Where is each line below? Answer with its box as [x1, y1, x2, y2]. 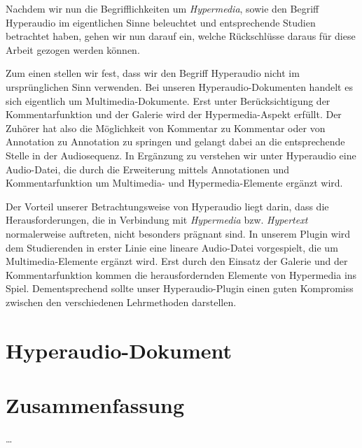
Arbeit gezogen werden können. [6, 42, 140, 57]
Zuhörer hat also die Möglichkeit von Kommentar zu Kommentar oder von [6, 120, 326, 135]
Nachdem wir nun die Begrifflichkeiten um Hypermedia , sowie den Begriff [6, 1, 319, 15]
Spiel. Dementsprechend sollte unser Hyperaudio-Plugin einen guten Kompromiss [6, 281, 354, 296]
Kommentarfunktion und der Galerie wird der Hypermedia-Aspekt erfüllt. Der [6, 107, 342, 122]
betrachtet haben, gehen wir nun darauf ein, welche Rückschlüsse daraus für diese [6, 29, 356, 43]
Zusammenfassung [6, 391, 185, 419]
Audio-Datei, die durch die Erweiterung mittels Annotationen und [6, 161, 290, 176]
